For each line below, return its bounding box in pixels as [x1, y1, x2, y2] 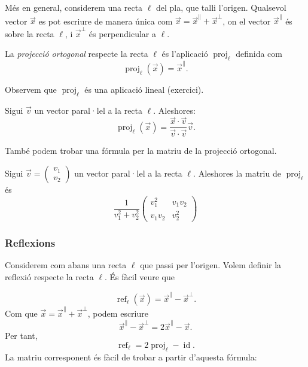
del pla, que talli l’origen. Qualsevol [156, 1, 286, 13]
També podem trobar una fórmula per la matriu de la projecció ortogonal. [5, 144, 277, 157]
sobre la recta [5, 27, 54, 40]
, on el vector [222, 14, 271, 27]
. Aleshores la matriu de [193, 167, 281, 180]
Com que [5, 307, 38, 320]
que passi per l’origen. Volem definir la [140, 259, 282, 271]
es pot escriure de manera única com [38, 14, 173, 27]
